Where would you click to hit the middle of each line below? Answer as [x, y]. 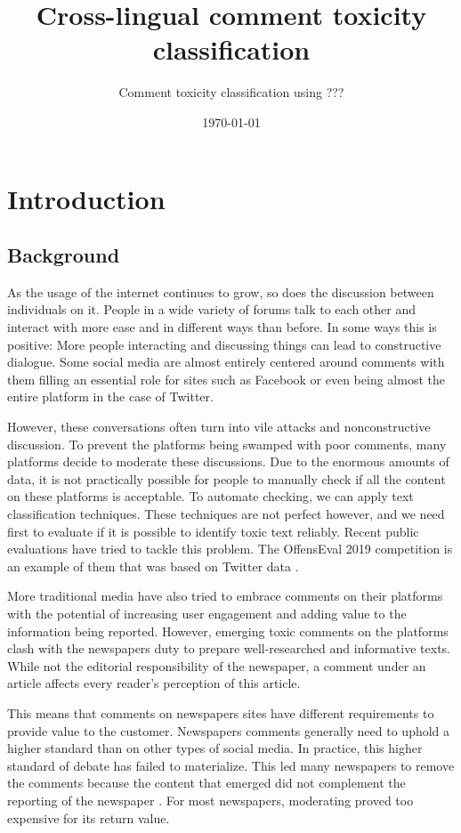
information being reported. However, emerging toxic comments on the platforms [228, 631]
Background [64, 255]
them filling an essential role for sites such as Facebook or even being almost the [226, 379]
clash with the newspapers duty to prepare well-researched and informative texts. [229, 648]
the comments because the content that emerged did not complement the [206, 783]
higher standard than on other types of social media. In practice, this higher [215, 748]
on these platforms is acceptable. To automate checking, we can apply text [210, 496]
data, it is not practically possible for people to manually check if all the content [226, 478]
